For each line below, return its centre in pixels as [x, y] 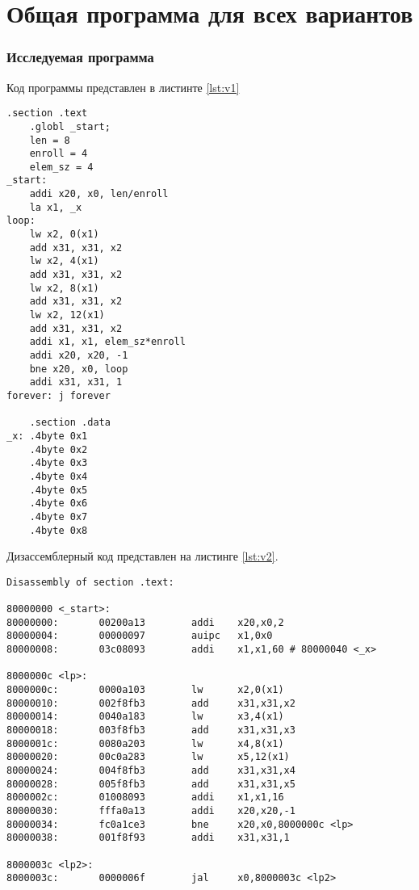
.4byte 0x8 [59, 530]
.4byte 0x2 [59, 449]
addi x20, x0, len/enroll [99, 194]
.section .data [70, 423]
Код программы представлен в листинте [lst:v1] [123, 87]
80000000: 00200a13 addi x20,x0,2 [145, 622]
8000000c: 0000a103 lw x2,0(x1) [145, 690]
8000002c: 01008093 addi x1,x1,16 [145, 798]
